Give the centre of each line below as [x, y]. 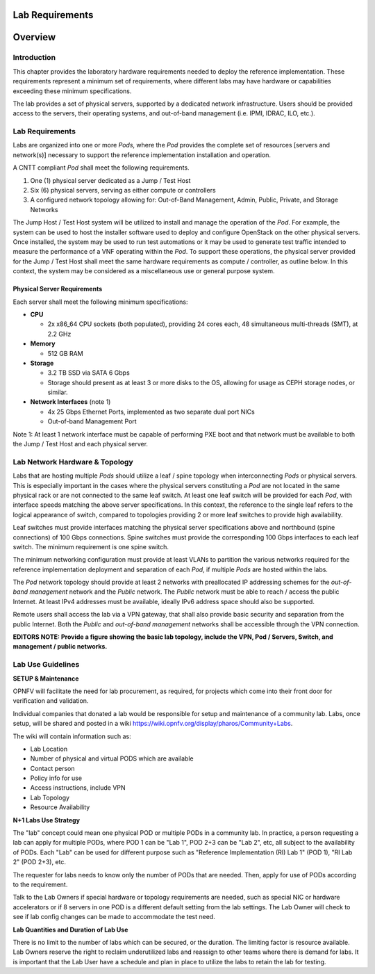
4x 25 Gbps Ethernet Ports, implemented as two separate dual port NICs [151, 412]
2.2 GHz [59, 334]
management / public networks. [60, 647]
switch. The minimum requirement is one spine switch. [91, 546]
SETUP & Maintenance [46, 679]
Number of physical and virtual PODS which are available [112, 758]
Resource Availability [60, 807]
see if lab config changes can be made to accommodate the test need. [114, 917]
